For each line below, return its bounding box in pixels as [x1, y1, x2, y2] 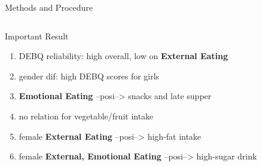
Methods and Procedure [5, 1, 93, 13]
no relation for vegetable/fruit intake [19, 109, 154, 122]
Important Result [5, 29, 69, 42]
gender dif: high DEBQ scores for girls [19, 69, 160, 82]
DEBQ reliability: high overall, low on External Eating [19, 50, 229, 62]
